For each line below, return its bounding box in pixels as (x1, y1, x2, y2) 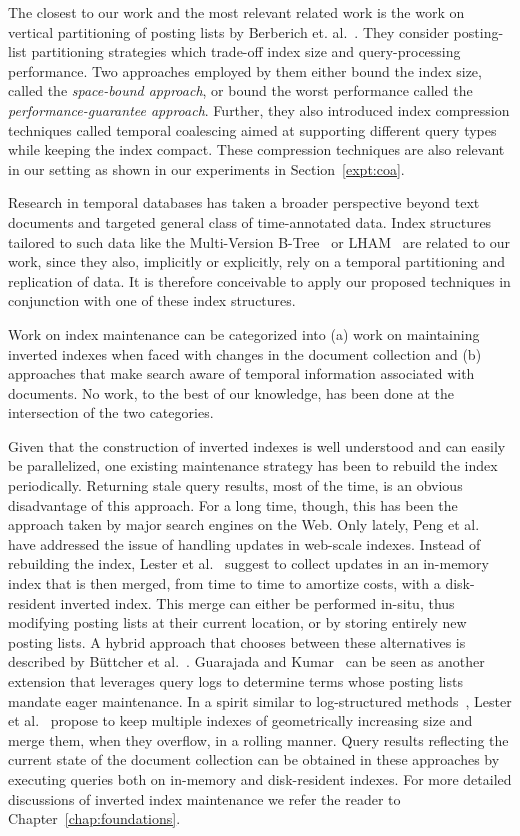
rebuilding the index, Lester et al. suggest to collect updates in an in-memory (8, 553, 489, 574)
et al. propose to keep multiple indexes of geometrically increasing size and (8, 710, 473, 731)
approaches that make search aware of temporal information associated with (8, 363, 475, 384)
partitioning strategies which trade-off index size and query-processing (31, 41, 461, 62)
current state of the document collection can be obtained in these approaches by (8, 749, 500, 770)
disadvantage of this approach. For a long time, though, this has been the (8, 494, 458, 515)
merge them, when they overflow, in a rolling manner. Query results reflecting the (8, 729, 509, 750)
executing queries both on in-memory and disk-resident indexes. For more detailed (8, 768, 512, 789)
